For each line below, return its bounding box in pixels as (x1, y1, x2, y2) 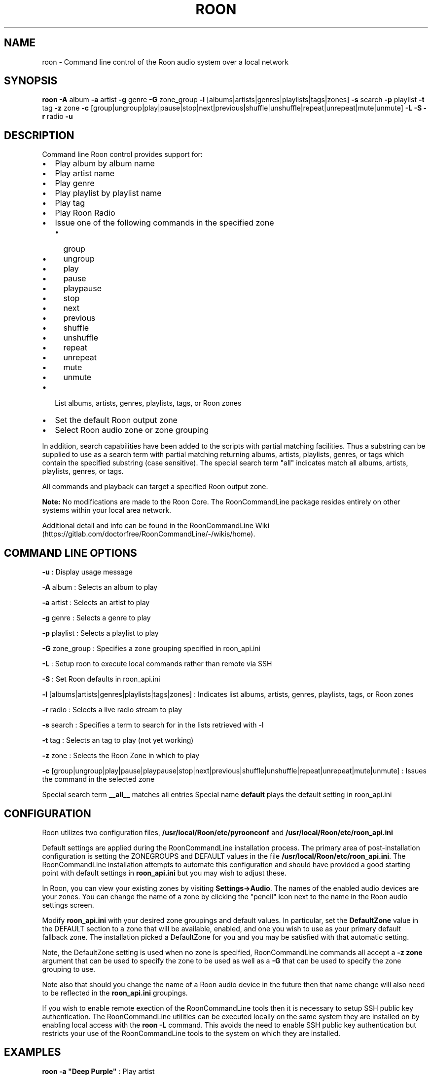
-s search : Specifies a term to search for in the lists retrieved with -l (42, 721, 264, 729)
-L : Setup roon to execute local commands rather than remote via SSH (42, 659, 272, 668)
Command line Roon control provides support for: (42, 150, 203, 159)
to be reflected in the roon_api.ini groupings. (42, 988, 188, 997)
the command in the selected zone (42, 775, 155, 784)
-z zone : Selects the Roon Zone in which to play (42, 751, 200, 760)
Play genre (55, 178, 95, 189)
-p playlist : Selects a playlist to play (42, 629, 159, 638)
